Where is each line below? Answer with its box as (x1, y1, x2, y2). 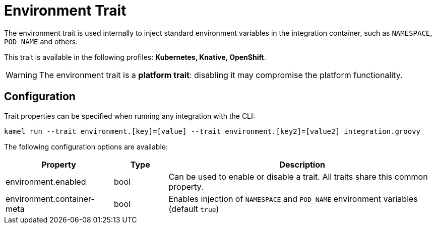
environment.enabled (6, 176, 86, 187)
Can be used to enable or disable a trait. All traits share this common (168, 171, 428, 182)
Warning (6, 69, 37, 80)
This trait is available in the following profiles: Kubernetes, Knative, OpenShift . (4, 52, 266, 61)
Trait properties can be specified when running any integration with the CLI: (4, 111, 255, 120)
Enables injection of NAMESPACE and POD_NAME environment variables (168, 193, 418, 204)
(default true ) (168, 203, 219, 214)
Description (279, 159, 325, 170)
